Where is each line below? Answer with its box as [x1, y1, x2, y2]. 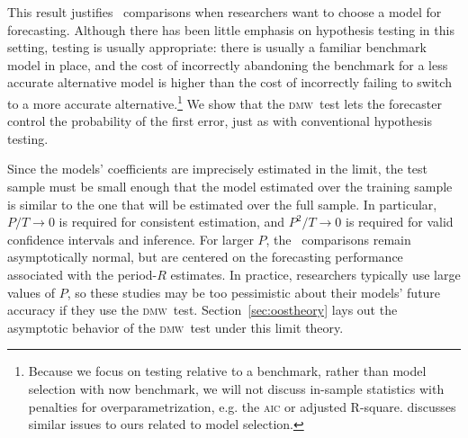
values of [7, 282, 55, 301]
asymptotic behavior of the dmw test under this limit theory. [7, 317, 344, 336]
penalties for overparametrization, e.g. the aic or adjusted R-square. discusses [28, 397, 456, 416]
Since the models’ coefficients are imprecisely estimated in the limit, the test [7, 159, 428, 178]
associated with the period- [7, 264, 157, 283]
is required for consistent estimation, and [58, 212, 285, 231]
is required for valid [346, 212, 454, 231]
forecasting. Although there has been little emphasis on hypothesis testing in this [7, 20, 454, 39]
